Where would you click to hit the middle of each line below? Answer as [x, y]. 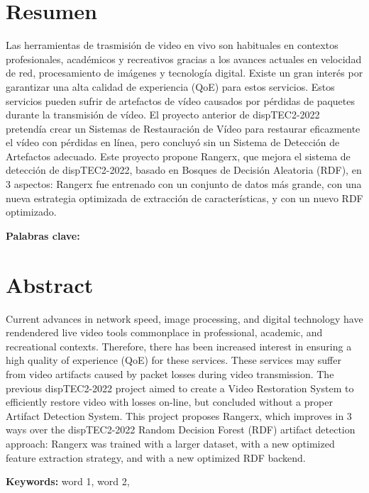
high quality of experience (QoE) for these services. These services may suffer [174, 360]
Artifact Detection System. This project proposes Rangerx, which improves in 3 [179, 415]
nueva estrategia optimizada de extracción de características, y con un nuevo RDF [184, 198]
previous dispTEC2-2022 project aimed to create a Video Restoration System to [180, 388]
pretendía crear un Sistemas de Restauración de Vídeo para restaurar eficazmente [183, 128]
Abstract [50, 284]
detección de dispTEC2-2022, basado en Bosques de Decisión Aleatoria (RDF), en [184, 170]
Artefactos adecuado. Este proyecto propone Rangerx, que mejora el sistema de [178, 156]
